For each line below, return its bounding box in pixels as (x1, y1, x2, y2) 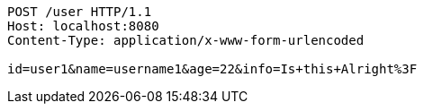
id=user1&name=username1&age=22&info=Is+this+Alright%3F (7, 62, 418, 76)
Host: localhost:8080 (7, 19, 159, 33)
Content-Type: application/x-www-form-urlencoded (7, 33, 365, 47)
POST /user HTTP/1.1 (7, 4, 152, 19)
